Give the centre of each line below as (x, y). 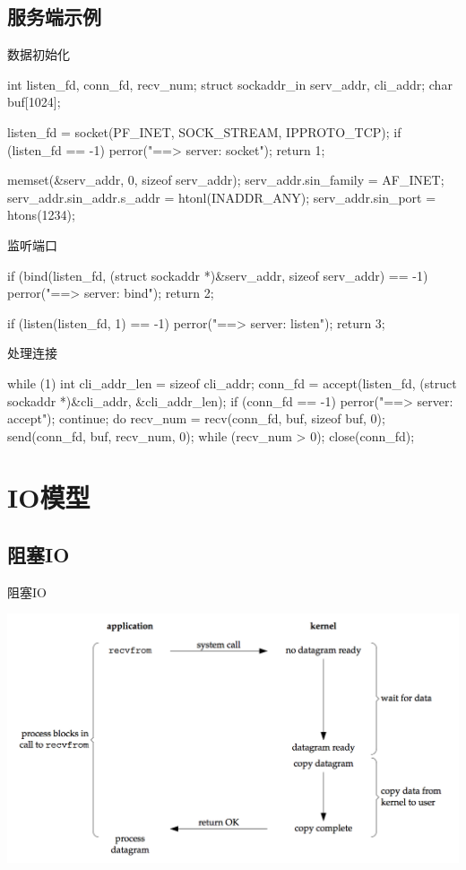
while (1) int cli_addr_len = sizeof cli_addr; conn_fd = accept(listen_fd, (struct (232, 383)
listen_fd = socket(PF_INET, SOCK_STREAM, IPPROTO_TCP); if (204, 131)
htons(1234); (41, 215)
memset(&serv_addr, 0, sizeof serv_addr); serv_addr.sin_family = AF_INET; (226, 180)
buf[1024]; (34, 102)
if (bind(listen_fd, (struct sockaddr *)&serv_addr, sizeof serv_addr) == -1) (218, 275)
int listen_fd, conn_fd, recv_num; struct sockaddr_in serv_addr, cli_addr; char (230, 84)
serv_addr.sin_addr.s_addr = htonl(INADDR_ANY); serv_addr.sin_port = (222, 197)
